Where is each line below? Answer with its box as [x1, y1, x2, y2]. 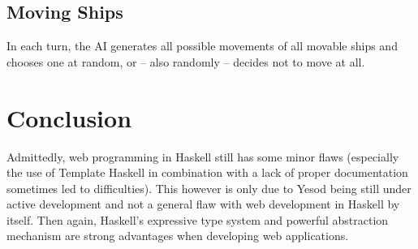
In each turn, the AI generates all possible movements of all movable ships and [6, 37, 398, 54]
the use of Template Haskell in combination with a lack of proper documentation [6, 164, 408, 181]
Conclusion [6, 101, 132, 134]
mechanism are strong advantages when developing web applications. [6, 227, 349, 244]
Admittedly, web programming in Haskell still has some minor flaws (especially [6, 148, 399, 165]
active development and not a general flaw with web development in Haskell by [6, 195, 400, 213]
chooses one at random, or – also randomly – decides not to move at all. [6, 53, 365, 70]
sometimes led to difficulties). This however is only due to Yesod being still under [6, 179, 412, 196]
